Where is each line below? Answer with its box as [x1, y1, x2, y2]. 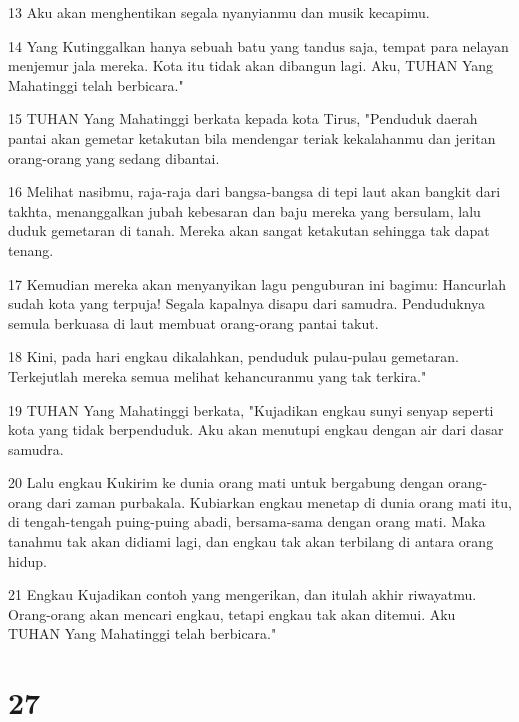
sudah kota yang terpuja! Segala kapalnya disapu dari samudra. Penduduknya [8, 293, 486, 314]
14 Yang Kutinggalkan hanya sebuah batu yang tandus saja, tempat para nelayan [8, 35, 509, 56]
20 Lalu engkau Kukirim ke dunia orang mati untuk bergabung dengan [8, 472, 444, 493]
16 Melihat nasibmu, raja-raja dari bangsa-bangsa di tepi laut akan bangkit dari [8, 181, 501, 202]
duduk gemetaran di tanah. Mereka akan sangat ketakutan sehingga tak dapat [8, 220, 490, 241]
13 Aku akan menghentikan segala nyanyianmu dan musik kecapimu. [8, 2, 430, 22]
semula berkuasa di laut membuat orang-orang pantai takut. [8, 312, 379, 333]
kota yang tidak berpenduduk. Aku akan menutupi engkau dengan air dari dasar [8, 419, 504, 440]
